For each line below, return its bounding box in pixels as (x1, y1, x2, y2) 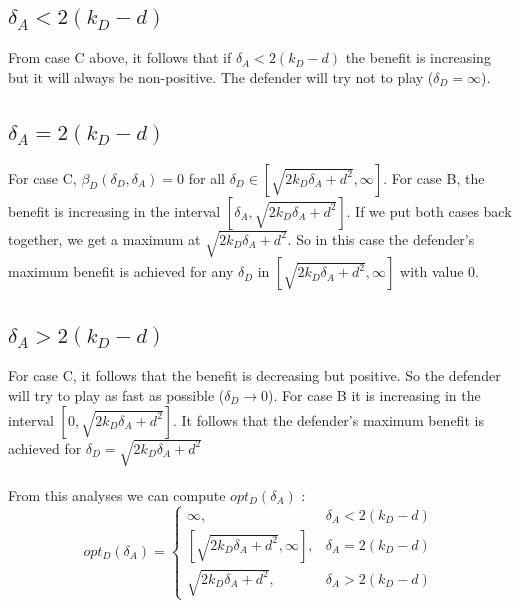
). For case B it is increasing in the (268, 384, 481, 405)
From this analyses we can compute (8, 484, 226, 505)
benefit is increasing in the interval (8, 200, 221, 221)
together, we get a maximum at (8, 228, 201, 249)
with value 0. (400, 261, 479, 282)
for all (188, 167, 225, 188)
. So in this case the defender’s (287, 228, 475, 249)
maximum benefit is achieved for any (8, 261, 234, 282)
